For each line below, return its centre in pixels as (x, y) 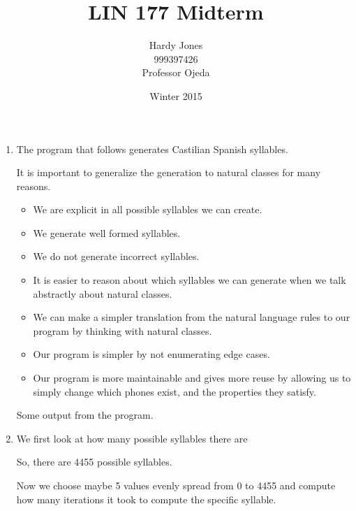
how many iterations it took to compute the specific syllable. (146, 499)
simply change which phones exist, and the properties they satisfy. (175, 391)
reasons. (34, 186)
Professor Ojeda (176, 72)
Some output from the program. (85, 415)
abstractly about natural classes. (103, 293)
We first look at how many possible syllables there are (132, 438)
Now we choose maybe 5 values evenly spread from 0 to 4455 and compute (176, 485)
